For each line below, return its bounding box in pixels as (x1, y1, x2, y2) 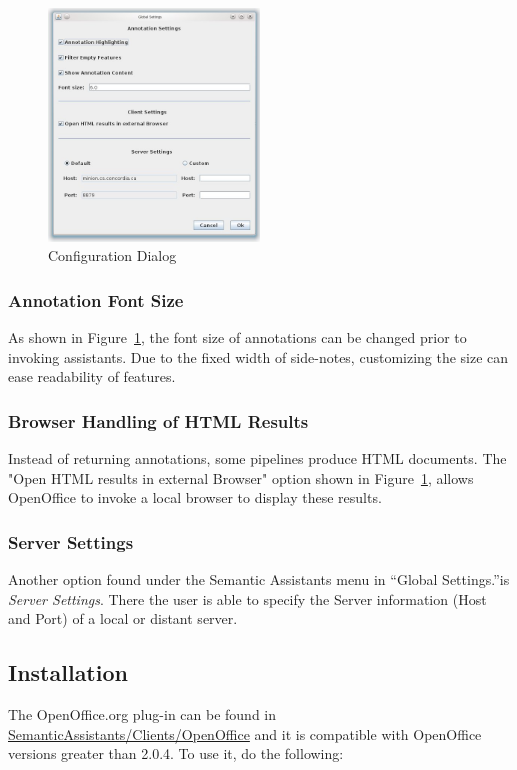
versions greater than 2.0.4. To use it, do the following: (8, 743, 344, 764)
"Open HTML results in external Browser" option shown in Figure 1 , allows (8, 467, 474, 488)
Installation (8, 657, 128, 688)
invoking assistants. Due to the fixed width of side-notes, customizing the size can (8, 346, 509, 367)
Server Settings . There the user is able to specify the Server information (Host (8, 588, 487, 609)
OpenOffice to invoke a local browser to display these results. (8, 487, 382, 508)
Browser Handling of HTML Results (8, 408, 309, 433)
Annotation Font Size (8, 287, 184, 312)
